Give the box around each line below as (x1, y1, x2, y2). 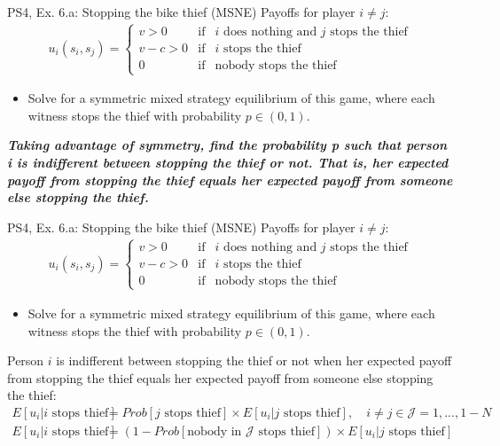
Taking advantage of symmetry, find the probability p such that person (7, 136, 448, 154)
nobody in (187, 426, 242, 439)
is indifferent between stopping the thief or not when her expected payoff (56, 351, 452, 370)
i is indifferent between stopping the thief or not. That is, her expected (7, 153, 449, 171)
